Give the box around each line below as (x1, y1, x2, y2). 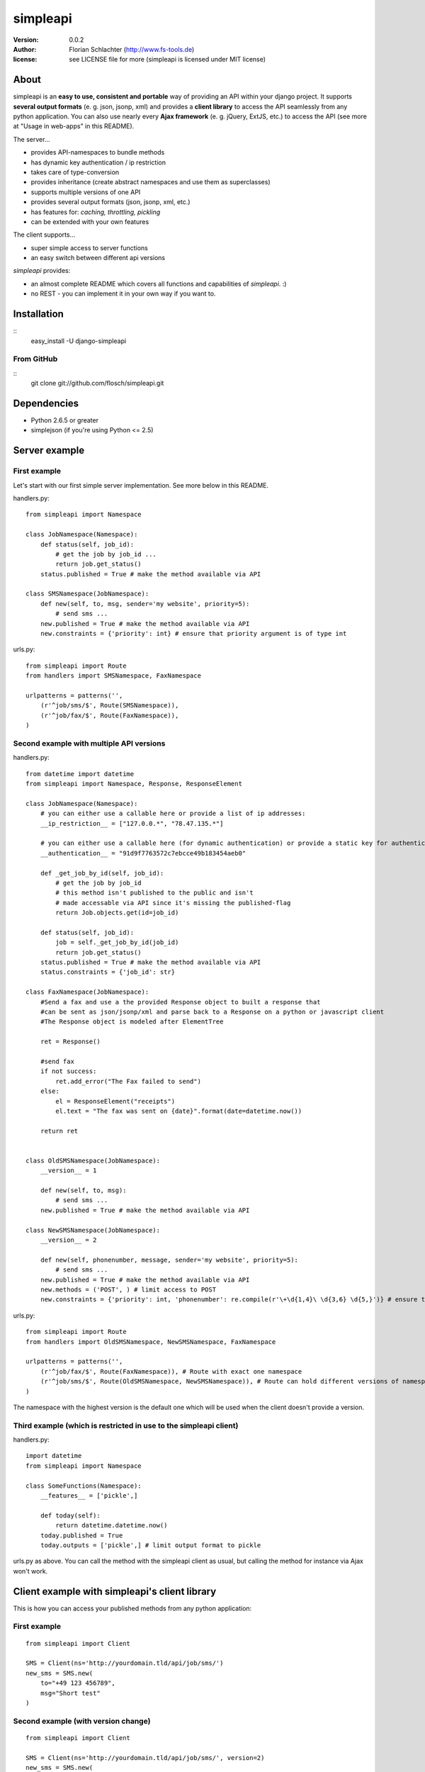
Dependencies (13, 397, 79, 409)
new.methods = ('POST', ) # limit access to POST (40, 1285, 216, 1294)
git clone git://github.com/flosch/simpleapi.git (30, 379, 164, 388)
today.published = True (40, 1531, 123, 1540)
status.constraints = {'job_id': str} (40, 968, 176, 976)
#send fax (40, 1058, 74, 1065)
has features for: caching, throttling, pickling (30, 208, 161, 216)
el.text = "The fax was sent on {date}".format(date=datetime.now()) (55, 1106, 302, 1115)
